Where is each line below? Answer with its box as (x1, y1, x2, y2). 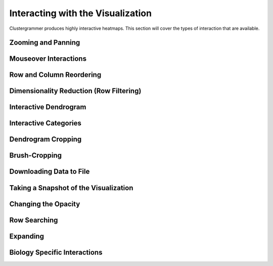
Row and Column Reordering (9, 71, 102, 79)
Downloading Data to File (9, 167, 90, 176)
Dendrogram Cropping (9, 135, 82, 144)
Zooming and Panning (9, 38, 80, 47)
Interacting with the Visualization (9, 8, 152, 19)
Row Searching (9, 215, 58, 225)
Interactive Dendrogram (9, 103, 86, 111)
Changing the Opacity (9, 200, 80, 208)
